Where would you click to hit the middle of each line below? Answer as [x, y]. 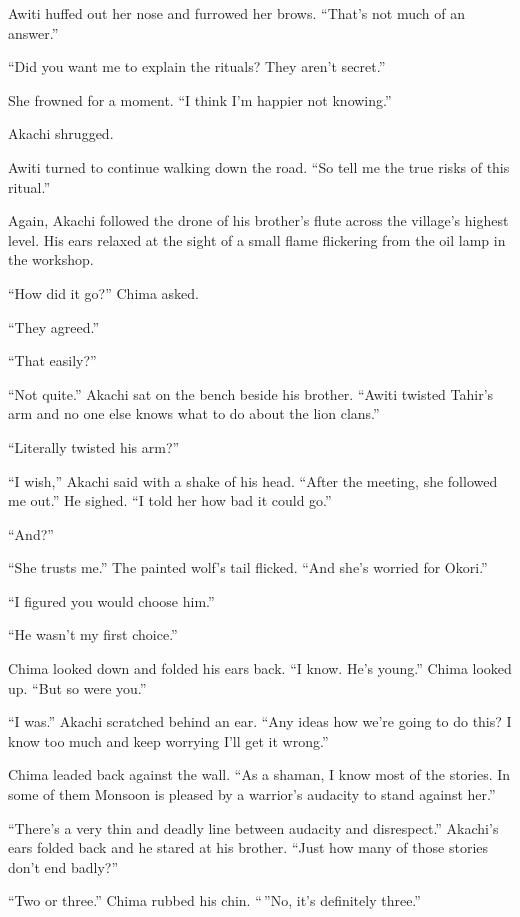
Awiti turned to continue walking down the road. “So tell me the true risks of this [259, 166]
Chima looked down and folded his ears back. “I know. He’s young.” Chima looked [260, 668]
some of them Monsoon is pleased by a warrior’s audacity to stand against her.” [252, 794]
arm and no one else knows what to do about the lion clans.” [194, 413]
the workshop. [51, 259]
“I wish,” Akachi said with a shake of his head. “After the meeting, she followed [253, 480]
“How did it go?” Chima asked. [104, 292]
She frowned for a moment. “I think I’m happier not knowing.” [200, 99]
